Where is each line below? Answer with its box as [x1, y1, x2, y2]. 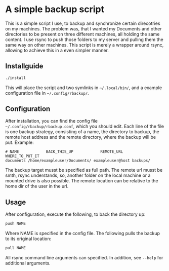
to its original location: [5, 236, 52, 242]
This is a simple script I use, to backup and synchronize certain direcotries [5, 20, 160, 26]
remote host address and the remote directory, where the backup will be [5, 134, 156, 140]
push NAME [5, 221, 26, 226]
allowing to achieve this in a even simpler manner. [5, 47, 109, 53]
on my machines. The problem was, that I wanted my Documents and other [5, 25, 162, 31]
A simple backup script [5, 4, 105, 15]
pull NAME [5, 246, 26, 251]
